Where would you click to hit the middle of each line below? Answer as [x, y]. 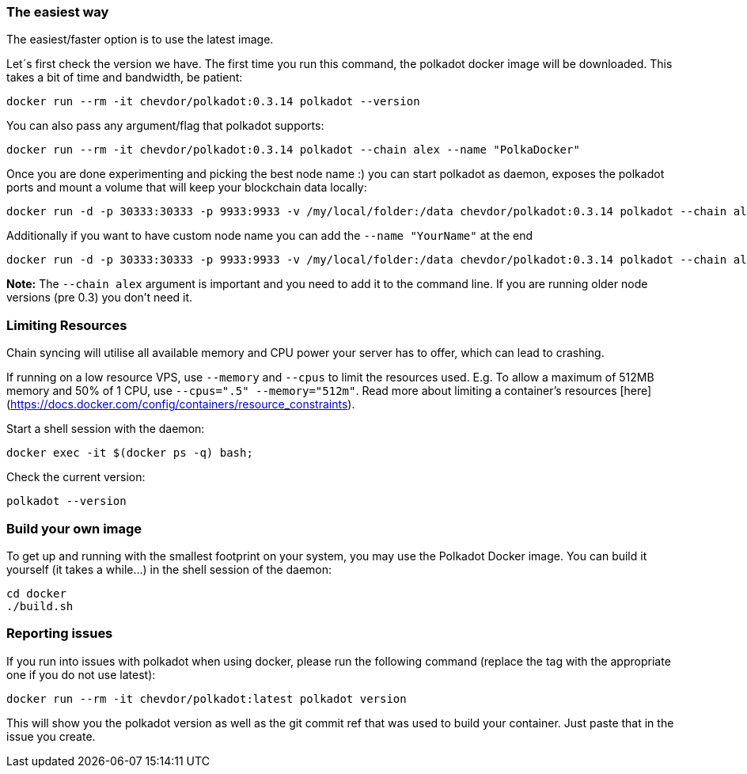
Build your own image [74, 528]
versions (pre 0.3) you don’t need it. [100, 298]
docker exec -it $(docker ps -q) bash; [130, 453]
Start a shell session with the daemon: [106, 429]
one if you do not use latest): [81, 674]
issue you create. [51, 736]
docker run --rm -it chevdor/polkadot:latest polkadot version [207, 698]
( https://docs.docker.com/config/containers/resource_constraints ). [181, 404]
